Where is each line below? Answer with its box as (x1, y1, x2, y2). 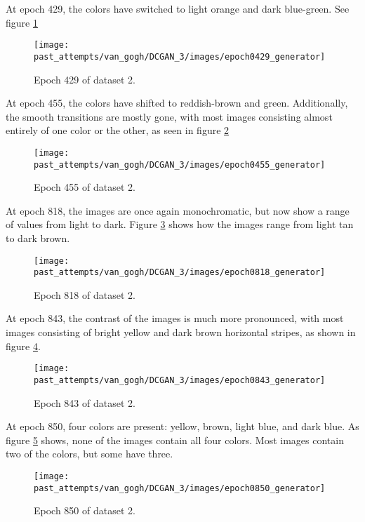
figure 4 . (6, 338, 41, 353)
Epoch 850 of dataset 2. (34, 503, 135, 518)
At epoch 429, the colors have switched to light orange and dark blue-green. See (6, 1, 350, 15)
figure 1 (6, 15, 38, 29)
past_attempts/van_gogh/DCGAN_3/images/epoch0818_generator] (34, 267, 326, 278)
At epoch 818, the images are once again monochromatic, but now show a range (6, 203, 350, 217)
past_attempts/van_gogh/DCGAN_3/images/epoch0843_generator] (34, 375, 326, 385)
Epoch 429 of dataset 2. (34, 72, 135, 86)
